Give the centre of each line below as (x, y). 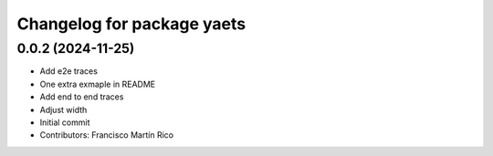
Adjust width (63, 109)
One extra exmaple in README (98, 84)
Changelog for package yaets (131, 24)
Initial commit (65, 122)
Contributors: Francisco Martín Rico (106, 135)
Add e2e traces (68, 71)
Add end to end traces (82, 97)
